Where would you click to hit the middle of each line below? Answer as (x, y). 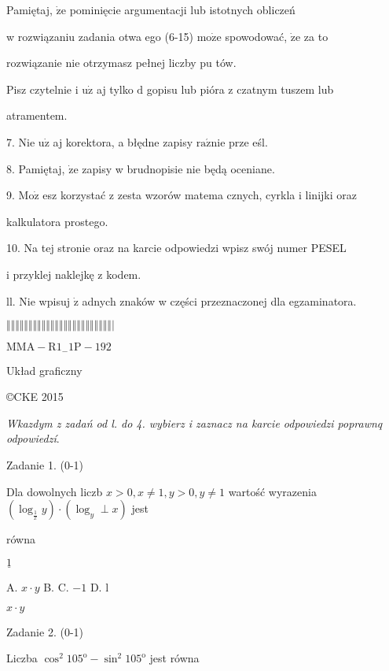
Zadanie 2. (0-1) (45, 631)
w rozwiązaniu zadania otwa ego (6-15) (100, 36)
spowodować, (256, 36)
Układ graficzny (44, 370)
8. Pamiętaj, (36, 168)
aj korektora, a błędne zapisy (123, 141)
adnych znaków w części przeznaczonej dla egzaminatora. (219, 300)
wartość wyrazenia (272, 491)
